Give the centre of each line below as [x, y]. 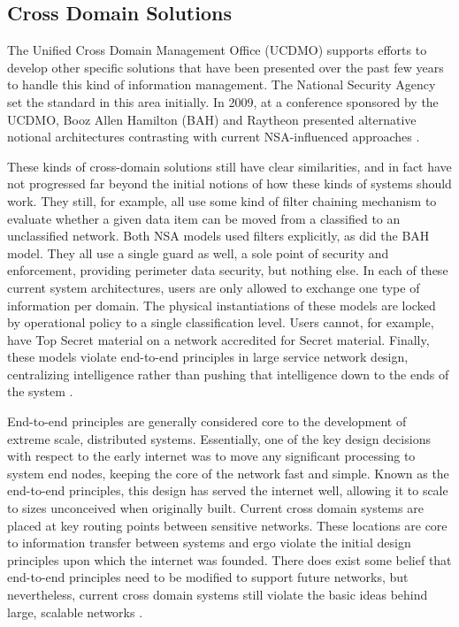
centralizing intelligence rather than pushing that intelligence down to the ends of [228, 374]
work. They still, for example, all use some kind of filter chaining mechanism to [222, 200]
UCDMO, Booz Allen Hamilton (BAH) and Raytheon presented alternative [212, 119]
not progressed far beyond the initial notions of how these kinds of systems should [229, 184]
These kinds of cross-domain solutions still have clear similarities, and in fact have [229, 166]
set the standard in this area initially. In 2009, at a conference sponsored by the [223, 101]
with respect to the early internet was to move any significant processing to [211, 456]
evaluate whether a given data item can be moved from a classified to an [204, 218]
